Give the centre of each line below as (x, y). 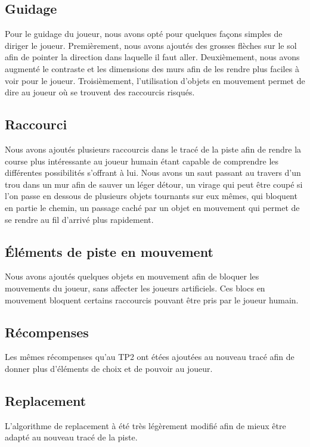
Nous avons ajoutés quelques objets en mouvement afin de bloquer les (132, 276)
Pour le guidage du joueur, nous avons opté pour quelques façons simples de (144, 34)
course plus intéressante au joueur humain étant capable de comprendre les (142, 161)
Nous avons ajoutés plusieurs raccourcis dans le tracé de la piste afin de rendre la (153, 149)
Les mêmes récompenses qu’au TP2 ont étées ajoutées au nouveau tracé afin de (150, 357)
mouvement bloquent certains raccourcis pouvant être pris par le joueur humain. (152, 299)
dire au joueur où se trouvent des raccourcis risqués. (100, 92)
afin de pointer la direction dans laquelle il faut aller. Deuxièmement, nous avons (152, 57)
